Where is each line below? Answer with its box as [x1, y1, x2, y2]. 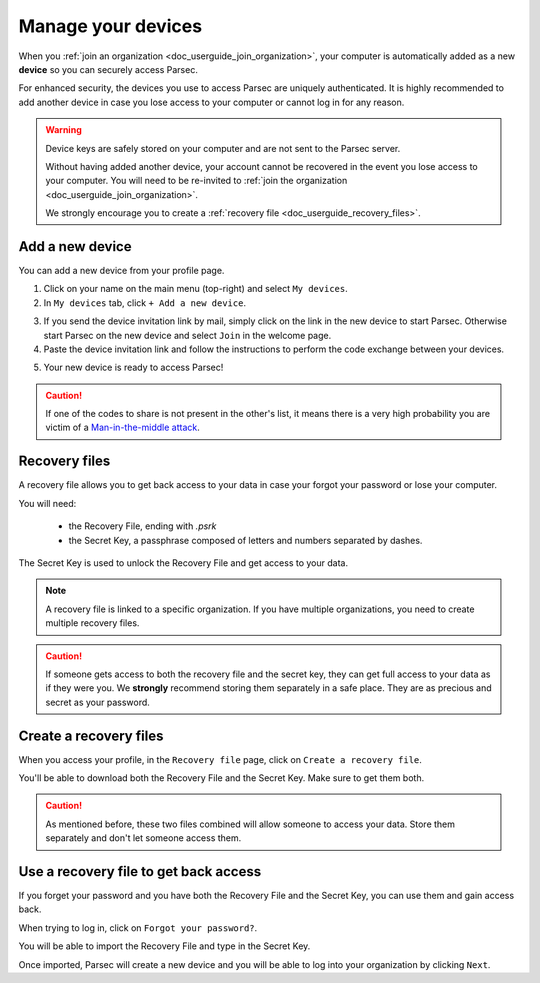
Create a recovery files [18, 727, 164, 744]
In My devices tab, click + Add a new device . [43, 296, 247, 309]
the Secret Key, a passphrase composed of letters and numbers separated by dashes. [68, 534, 423, 546]
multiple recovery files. [45, 617, 140, 629]
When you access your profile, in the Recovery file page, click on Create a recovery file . [18, 753, 422, 765]
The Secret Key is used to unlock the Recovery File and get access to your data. [18, 556, 349, 569]
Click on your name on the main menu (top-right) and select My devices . [43, 283, 349, 295]
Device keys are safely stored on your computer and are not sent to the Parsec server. [45, 142, 401, 154]
